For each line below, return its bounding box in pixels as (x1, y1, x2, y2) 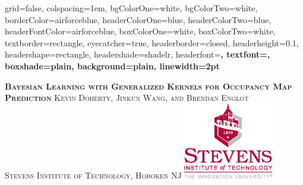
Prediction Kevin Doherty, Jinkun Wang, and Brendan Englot (5, 91, 249, 104)
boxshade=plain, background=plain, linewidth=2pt (5, 59, 220, 72)
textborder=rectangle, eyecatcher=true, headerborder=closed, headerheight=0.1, (5, 36, 299, 49)
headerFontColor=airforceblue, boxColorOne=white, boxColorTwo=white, (5, 25, 276, 37)
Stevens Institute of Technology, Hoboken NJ (5, 168, 182, 181)
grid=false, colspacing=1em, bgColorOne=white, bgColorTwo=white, (5, 2, 258, 14)
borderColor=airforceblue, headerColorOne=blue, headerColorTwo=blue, (5, 13, 272, 25)
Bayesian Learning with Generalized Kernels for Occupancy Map (5, 79, 292, 92)
